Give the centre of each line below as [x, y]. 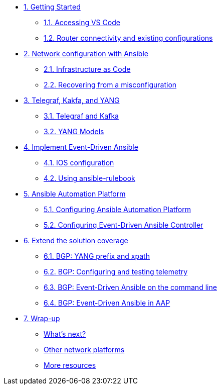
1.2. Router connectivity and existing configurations [128, 38]
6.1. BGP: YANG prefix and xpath [97, 256]
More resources [70, 365]
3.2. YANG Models [74, 131]
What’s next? [65, 334]
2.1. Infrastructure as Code [87, 69]
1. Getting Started [52, 7]
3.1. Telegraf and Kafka [81, 116]
